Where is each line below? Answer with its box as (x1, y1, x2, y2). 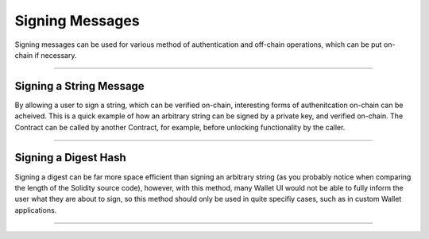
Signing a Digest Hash (14, 151, 126, 164)
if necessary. (34, 50, 77, 60)
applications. (14, 205, 57, 214)
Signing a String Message (14, 79, 145, 93)
